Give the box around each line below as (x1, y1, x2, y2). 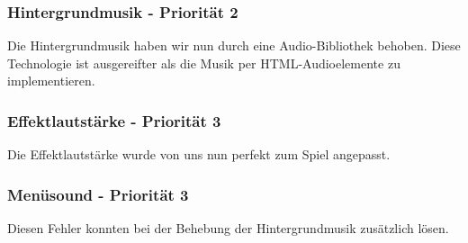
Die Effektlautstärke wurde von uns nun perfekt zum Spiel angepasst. (7, 145, 391, 164)
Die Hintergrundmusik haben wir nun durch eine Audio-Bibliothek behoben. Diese (7, 36, 461, 55)
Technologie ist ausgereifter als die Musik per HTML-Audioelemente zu (7, 53, 400, 72)
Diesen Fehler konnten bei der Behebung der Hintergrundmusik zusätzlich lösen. (7, 219, 449, 238)
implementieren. (7, 71, 95, 90)
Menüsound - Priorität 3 (7, 183, 189, 205)
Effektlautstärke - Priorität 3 (7, 109, 221, 131)
